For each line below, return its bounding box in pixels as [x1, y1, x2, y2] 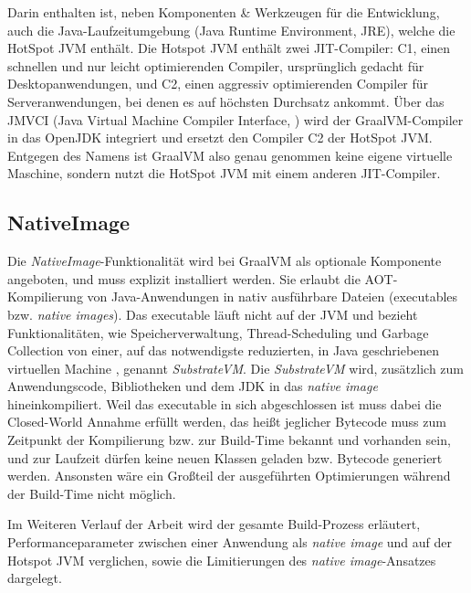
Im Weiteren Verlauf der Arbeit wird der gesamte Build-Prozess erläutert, [7, 514, 421, 534]
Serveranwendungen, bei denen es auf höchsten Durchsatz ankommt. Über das [7, 91, 445, 111]
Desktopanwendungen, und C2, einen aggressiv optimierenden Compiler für [7, 74, 429, 93]
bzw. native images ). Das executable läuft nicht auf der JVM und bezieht [7, 304, 418, 323]
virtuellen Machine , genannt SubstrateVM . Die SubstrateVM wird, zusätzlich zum [7, 358, 464, 377]
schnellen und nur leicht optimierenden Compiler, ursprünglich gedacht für [7, 56, 424, 75]
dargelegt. [7, 568, 62, 588]
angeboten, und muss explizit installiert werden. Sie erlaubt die [7, 269, 361, 288]
